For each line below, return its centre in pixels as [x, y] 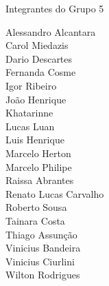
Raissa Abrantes [40, 180]
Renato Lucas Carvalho [55, 193]
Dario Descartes [39, 58]
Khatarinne [29, 113]
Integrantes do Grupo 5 [55, 8]
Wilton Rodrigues [43, 275]
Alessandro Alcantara [51, 31]
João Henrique [36, 99]
